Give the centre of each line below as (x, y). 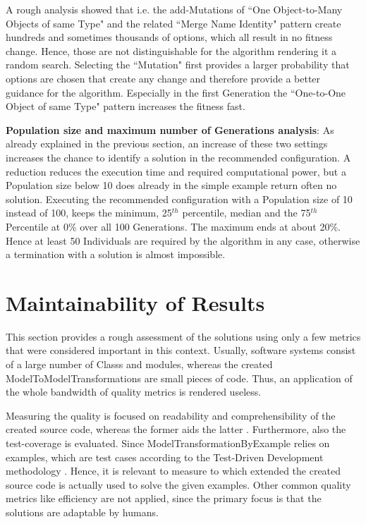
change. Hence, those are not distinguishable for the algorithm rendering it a (171, 50)
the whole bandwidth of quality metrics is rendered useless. (134, 392)
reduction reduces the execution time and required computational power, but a (176, 171)
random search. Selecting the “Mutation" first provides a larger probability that (178, 65)
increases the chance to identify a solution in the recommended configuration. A (178, 157)
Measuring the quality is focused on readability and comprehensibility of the (171, 415)
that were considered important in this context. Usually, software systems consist (181, 350)
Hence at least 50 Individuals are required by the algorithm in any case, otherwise (183, 240)
